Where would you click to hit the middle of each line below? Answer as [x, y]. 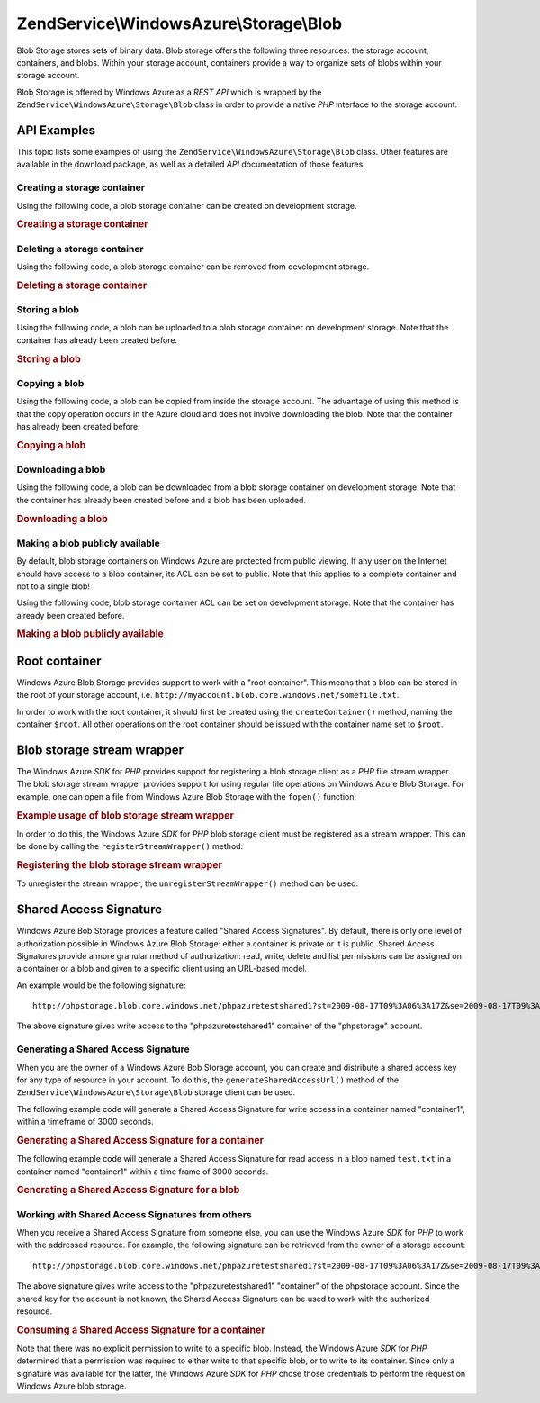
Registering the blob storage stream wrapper [119, 864]
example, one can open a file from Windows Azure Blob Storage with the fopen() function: [187, 796]
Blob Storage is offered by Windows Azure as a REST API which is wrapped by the [169, 92]
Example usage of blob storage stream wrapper [125, 815]
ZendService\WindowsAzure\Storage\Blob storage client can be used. [156, 1092]
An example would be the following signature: [101, 985]
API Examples [56, 130]
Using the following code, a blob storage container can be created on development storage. [187, 205]
